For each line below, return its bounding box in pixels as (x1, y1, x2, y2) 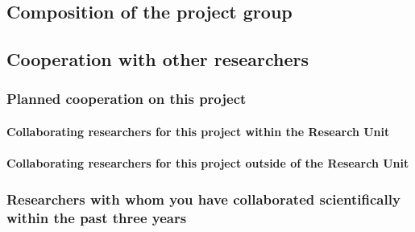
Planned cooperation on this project (6, 89, 247, 109)
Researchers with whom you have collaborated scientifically (6, 188, 400, 209)
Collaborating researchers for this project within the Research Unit (6, 123, 390, 139)
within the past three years (6, 207, 187, 227)
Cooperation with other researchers (6, 47, 309, 72)
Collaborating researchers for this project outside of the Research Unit (6, 155, 409, 172)
